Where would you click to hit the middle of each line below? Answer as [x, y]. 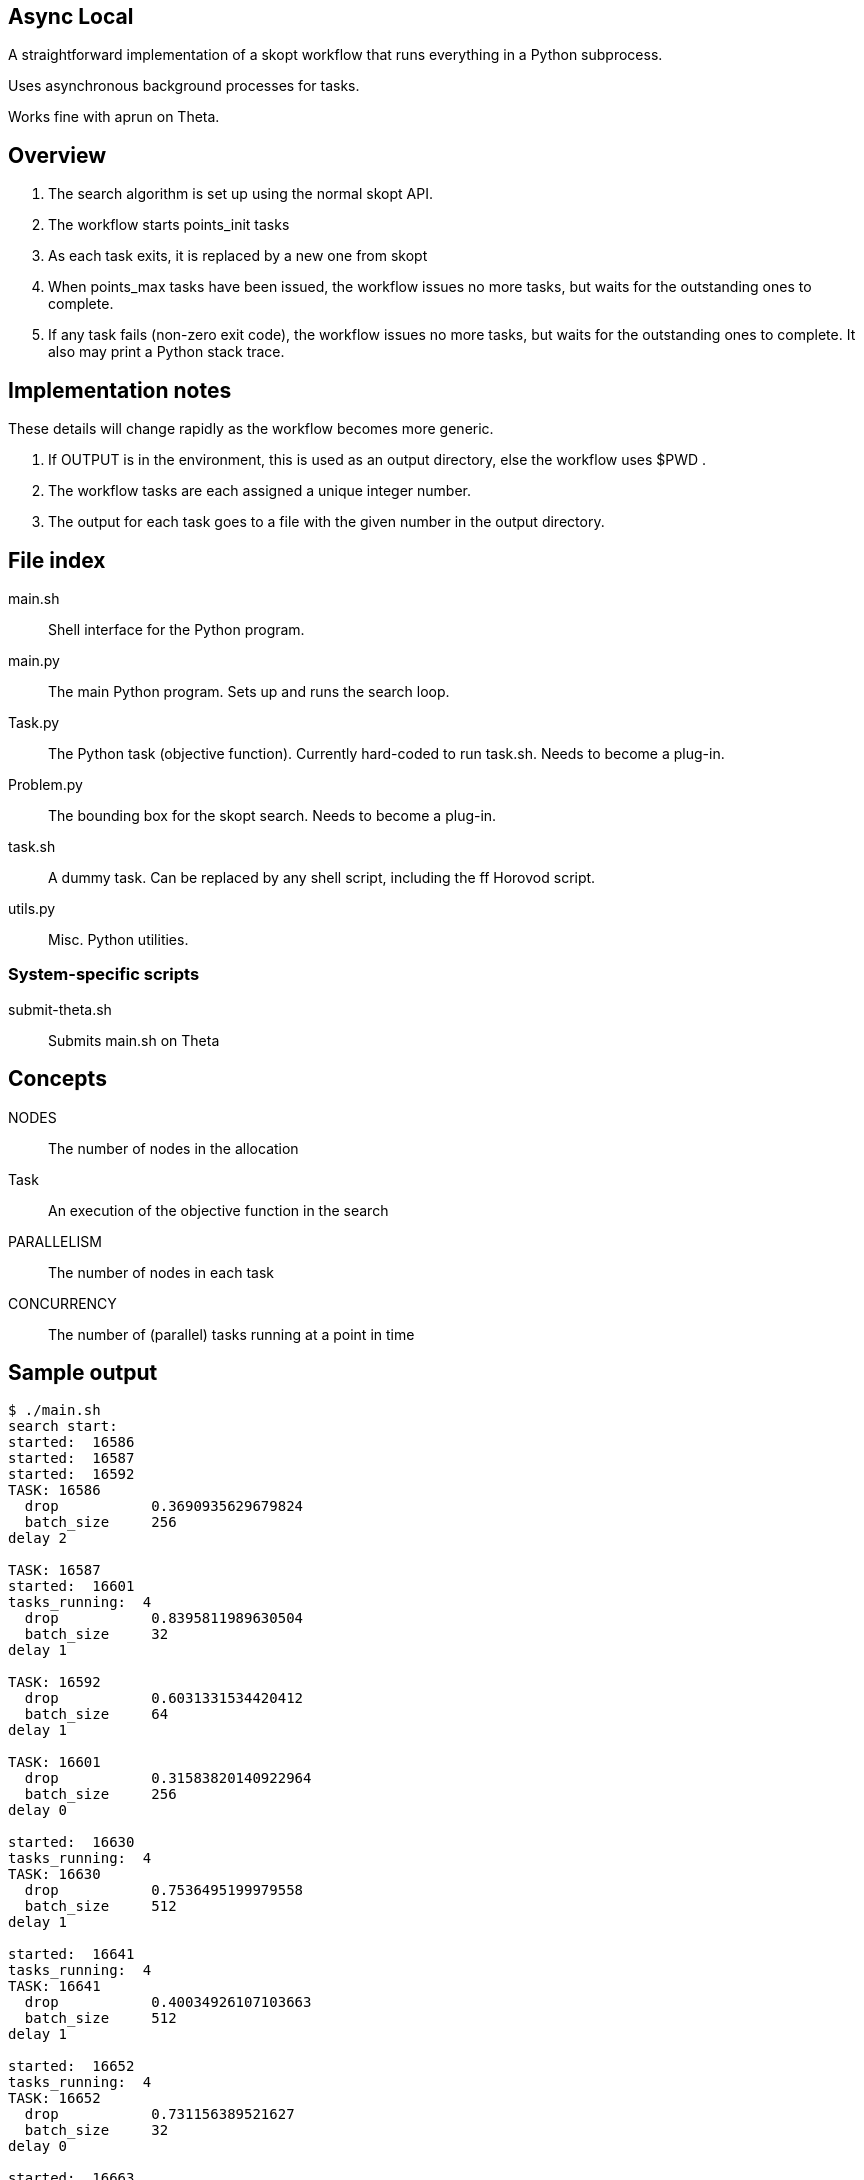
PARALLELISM [55, 1241]
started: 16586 [71, 1442]
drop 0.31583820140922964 [168, 1778]
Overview [57, 155]
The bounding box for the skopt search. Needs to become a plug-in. [272, 815]
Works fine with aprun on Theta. [114, 117]
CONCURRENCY [62, 1303]
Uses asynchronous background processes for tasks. [184, 86]
